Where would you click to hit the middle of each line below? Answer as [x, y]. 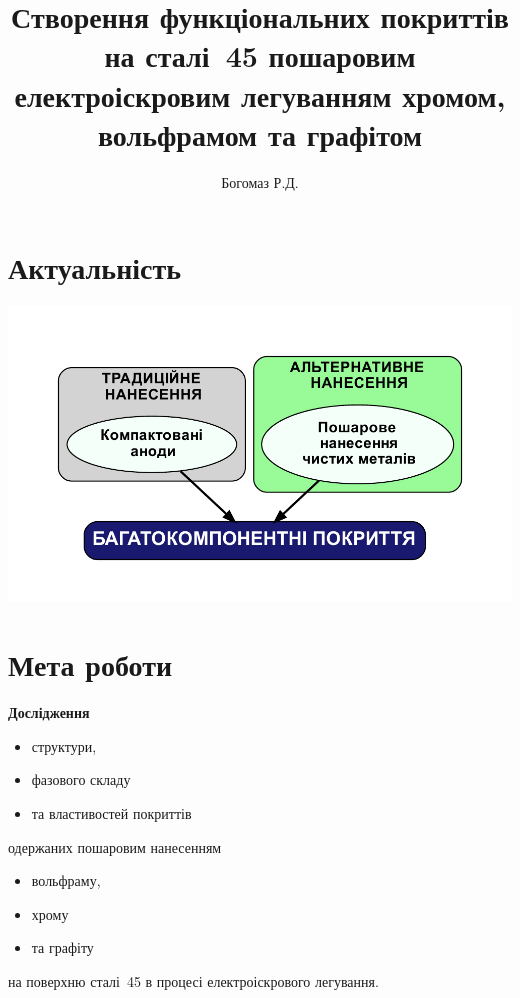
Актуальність [95, 267]
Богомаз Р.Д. [260, 181]
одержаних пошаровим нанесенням [115, 846]
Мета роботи [90, 664]
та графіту [62, 947]
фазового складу [81, 779]
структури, [64, 745]
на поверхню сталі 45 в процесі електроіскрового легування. [193, 981]
